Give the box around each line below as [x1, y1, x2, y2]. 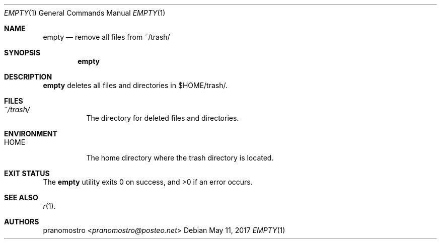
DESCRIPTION [4, 72, 52, 81]
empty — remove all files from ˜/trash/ [43, 33, 170, 41]
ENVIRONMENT [4, 129, 57, 138]
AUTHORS [4, 217, 39, 226]
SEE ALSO [4, 193, 38, 202]
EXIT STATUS [4, 169, 50, 178]
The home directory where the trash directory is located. [86, 153, 274, 162]
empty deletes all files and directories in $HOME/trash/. [43, 81, 228, 90]
